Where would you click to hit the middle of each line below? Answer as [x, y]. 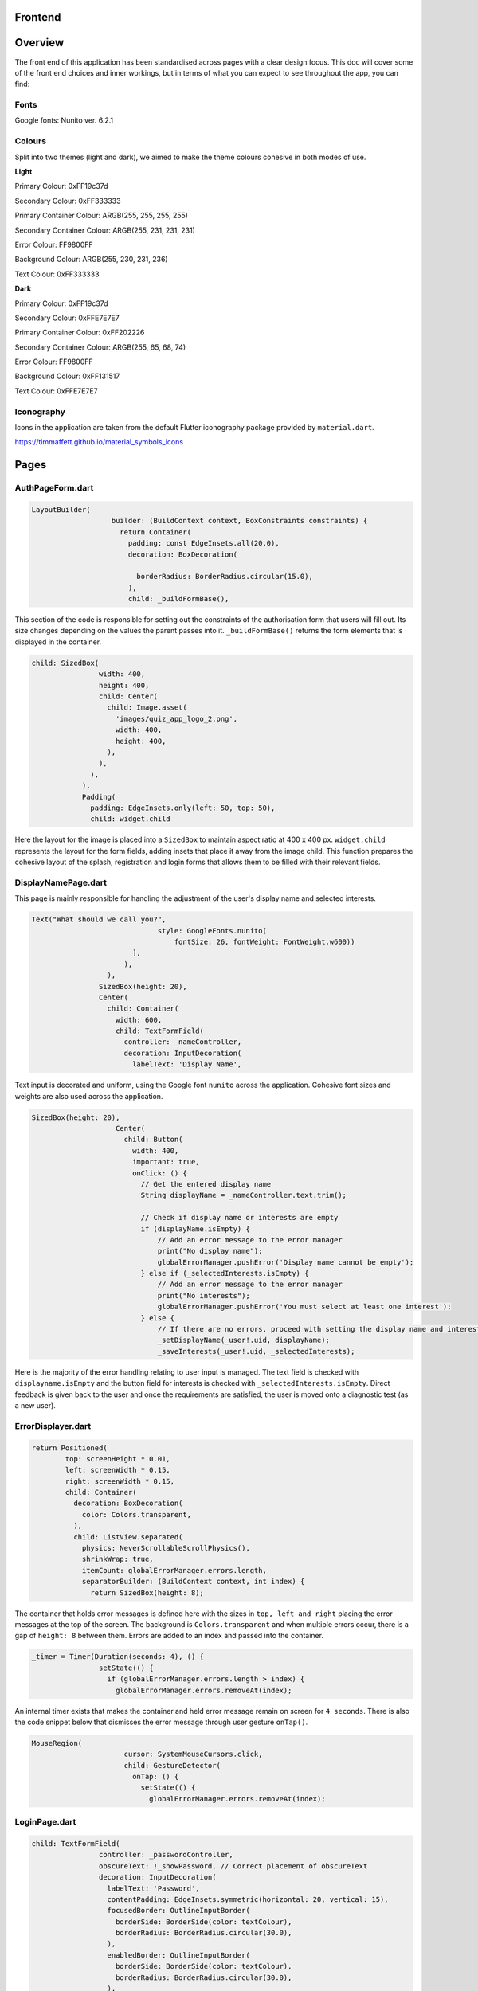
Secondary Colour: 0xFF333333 [68, 201]
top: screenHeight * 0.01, [118, 1459]
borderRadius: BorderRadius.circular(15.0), [225, 577]
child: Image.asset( [147, 708]
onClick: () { [159, 1173]
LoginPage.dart [45, 1822]
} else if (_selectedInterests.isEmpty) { [225, 1273]
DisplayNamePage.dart [61, 882]
